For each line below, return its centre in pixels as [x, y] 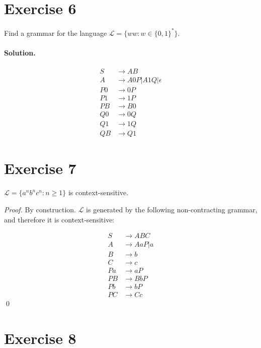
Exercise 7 [40, 168]
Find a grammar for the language [56, 33]
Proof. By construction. [40, 209]
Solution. [20, 52]
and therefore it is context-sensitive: [59, 219]
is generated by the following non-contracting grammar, [172, 209]
